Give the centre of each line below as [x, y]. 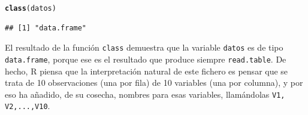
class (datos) [31, 8]
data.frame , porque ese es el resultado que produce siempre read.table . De [146, 59]
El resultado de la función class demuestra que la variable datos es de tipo [144, 47]
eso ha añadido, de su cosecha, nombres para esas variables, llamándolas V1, [145, 94]
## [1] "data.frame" [46, 28]
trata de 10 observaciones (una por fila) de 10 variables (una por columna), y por [154, 83]
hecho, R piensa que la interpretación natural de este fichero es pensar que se [147, 71]
